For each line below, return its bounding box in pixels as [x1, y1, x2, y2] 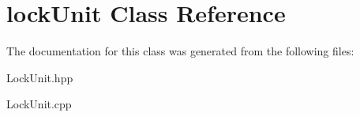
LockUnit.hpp [6, 69, 73, 85]
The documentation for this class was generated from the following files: [6, 43, 354, 59]
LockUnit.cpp [6, 96, 72, 112]
